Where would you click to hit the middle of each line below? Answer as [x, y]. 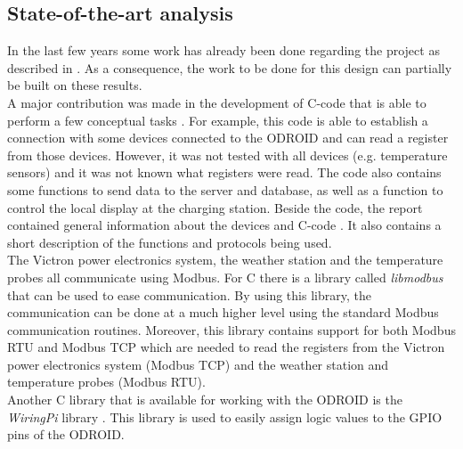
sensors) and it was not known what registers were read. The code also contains [224, 172]
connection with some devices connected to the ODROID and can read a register [228, 138]
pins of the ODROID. [66, 434]
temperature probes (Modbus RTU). [106, 382]
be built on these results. [75, 85]
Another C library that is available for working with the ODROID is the [205, 400]
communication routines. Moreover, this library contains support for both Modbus [231, 329]
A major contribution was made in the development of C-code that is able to [217, 102]
